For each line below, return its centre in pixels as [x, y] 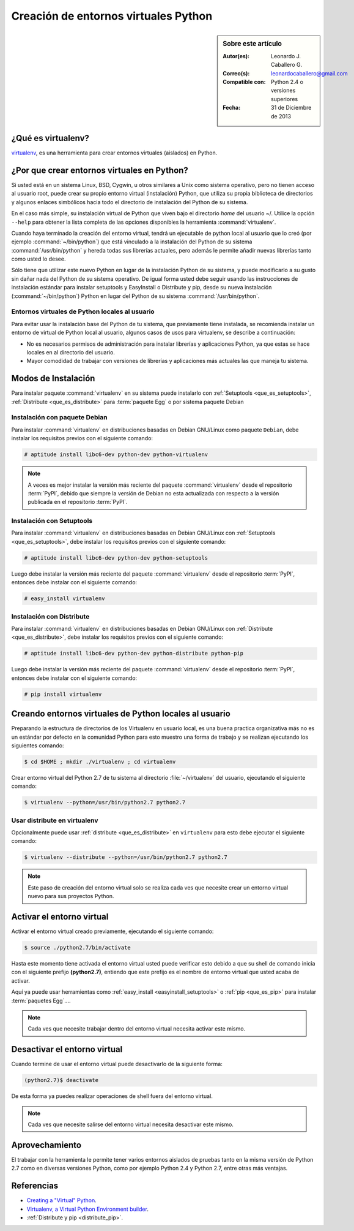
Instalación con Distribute [50, 616]
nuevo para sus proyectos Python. [71, 896]
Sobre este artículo [253, 44]
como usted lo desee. [39, 259]
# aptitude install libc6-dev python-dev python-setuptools [116, 558]
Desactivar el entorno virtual [67, 1049]
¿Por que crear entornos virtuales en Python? [100, 170]
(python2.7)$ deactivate [61, 1080]
